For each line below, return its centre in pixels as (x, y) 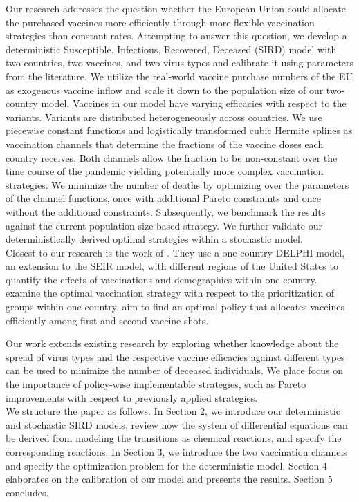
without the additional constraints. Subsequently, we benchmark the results (166, 211)
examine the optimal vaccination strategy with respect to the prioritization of (170, 293)
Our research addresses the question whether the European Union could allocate (176, 8)
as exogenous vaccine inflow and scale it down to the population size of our (165, 90)
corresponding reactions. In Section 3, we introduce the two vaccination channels (176, 452)
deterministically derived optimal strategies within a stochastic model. (154, 239)
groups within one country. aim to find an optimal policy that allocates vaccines (175, 307)
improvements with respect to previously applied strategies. (132, 397)
